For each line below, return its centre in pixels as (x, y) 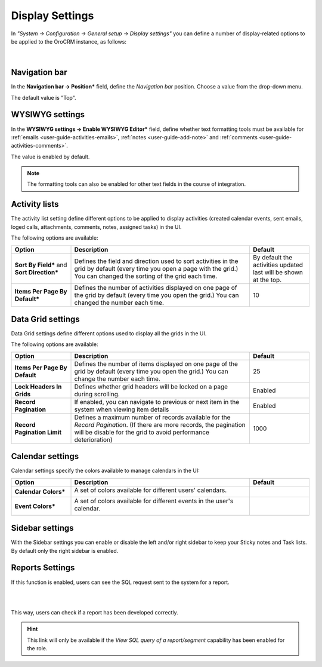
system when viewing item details (122, 409)
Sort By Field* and (41, 265)
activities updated (278, 265)
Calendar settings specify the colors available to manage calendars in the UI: (105, 471)
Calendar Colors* (40, 491)
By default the (272, 257)
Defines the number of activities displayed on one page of (156, 287)
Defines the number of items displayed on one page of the (156, 363)
